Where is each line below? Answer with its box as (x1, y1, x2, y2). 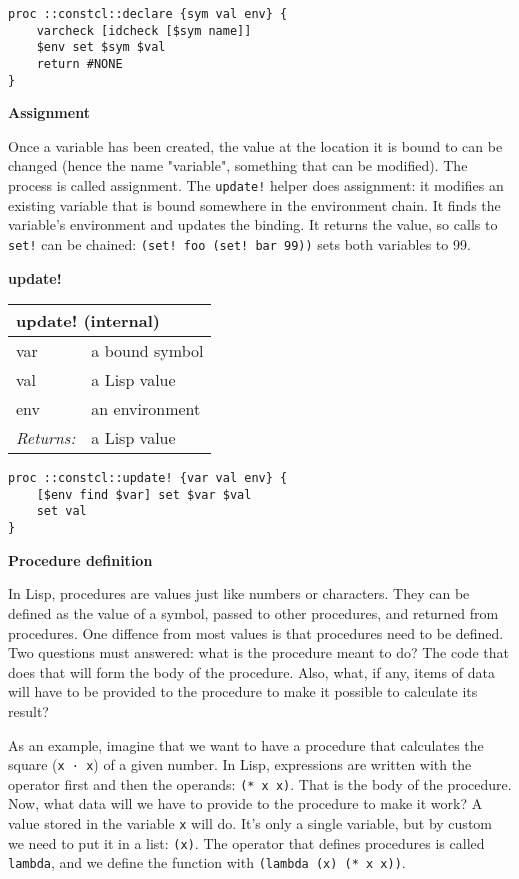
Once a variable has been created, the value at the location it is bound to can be (8, 135, 503, 156)
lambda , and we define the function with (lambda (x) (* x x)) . (8, 852, 406, 873)
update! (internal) (16, 309, 161, 333)
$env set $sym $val (36, 40, 166, 55)
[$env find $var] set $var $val (36, 487, 252, 502)
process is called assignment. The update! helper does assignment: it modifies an (8, 175, 504, 196)
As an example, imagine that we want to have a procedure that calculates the (8, 734, 484, 755)
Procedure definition (8, 549, 153, 570)
